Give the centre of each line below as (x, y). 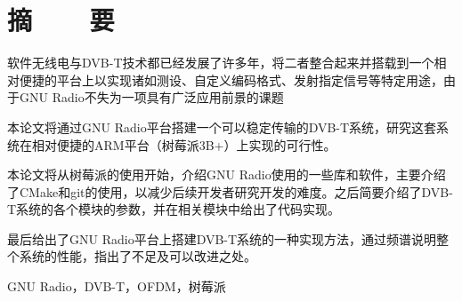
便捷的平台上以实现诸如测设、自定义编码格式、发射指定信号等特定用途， (231, 79)
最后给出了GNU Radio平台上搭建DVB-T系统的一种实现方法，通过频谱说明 (222, 238)
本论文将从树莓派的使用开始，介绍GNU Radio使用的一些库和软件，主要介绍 (227, 174)
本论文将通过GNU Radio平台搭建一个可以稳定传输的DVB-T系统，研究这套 (222, 127)
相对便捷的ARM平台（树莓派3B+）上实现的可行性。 (184, 144)
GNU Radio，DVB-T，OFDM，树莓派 (117, 286)
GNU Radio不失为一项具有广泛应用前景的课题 (151, 97)
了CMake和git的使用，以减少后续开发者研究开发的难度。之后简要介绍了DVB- (230, 191)
